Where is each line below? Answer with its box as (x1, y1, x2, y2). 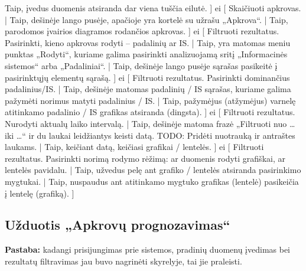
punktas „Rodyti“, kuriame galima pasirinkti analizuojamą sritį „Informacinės (5, 48, 288, 60)
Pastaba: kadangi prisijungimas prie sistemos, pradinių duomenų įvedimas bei (5, 243, 291, 256)
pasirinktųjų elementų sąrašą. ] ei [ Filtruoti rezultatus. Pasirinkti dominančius (5, 71, 290, 83)
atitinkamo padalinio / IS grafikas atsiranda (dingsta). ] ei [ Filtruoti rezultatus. (5, 106, 295, 118)
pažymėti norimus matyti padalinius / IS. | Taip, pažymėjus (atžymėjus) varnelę (5, 94, 296, 106)
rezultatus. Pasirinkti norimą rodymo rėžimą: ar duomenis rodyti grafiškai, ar (5, 152, 285, 164)
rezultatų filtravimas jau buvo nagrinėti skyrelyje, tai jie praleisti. (5, 254, 242, 267)
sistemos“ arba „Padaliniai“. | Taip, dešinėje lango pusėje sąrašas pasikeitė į (5, 59, 278, 71)
